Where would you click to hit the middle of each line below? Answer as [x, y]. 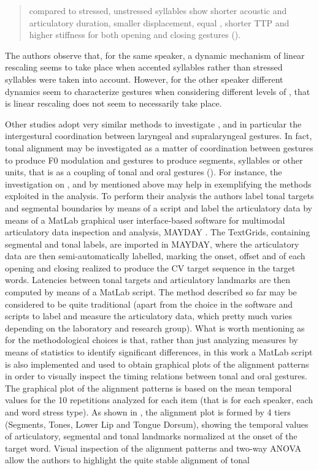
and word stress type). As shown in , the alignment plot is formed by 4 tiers [148, 412]
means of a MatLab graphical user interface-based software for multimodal [145, 220]
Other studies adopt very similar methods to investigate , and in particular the [153, 123]
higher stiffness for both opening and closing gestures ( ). [135, 35]
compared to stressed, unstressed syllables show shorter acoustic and [158, 10]
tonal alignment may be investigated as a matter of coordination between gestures [159, 147]
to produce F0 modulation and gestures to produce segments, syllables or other [154, 160]
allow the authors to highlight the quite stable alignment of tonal [127, 460]
